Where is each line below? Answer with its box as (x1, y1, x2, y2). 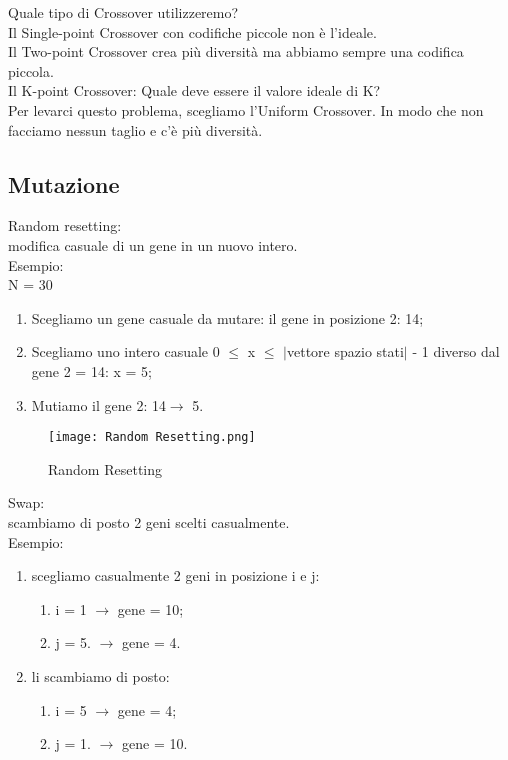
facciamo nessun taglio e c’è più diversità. (8, 119, 263, 140)
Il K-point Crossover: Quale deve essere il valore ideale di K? (8, 80, 381, 101)
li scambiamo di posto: (31, 665, 170, 686)
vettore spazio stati (287, 341, 404, 362)
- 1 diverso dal (412, 341, 500, 362)
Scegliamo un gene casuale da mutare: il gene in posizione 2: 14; (31, 307, 424, 328)
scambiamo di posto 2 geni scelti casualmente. (8, 511, 290, 532)
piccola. (8, 60, 54, 81)
